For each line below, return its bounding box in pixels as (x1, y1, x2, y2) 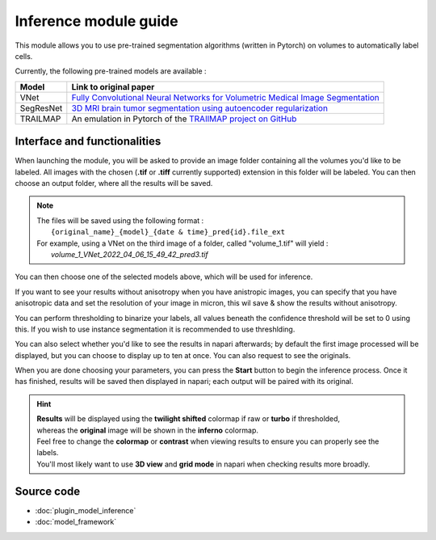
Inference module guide (15, 12, 178, 30)
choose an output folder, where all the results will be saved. (15, 179, 213, 188)
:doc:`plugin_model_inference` (35, 505, 136, 515)
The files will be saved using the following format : (36, 215, 204, 226)
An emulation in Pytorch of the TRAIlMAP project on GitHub (71, 113, 297, 124)
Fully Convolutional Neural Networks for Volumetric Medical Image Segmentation (71, 91, 379, 103)
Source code (15, 484, 81, 498)
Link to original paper (71, 81, 155, 92)
